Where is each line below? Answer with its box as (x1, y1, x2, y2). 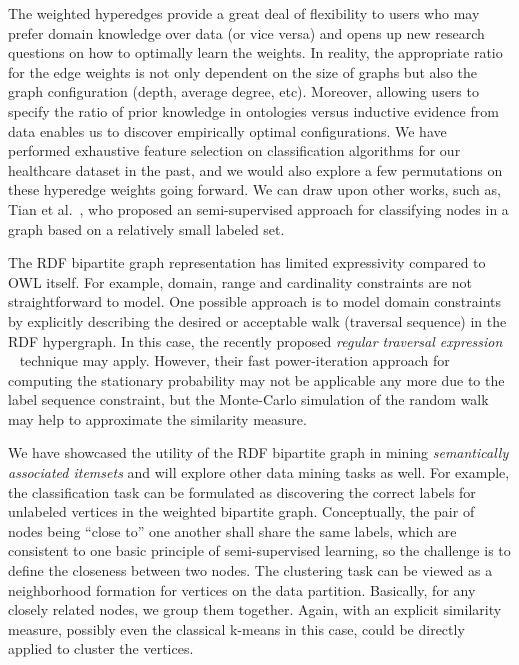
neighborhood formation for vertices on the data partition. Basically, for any (8, 579, 476, 600)
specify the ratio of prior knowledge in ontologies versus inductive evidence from (8, 100, 499, 121)
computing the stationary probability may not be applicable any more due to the (8, 369, 505, 390)
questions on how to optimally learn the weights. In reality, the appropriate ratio (8, 42, 503, 63)
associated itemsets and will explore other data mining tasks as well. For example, (8, 462, 510, 483)
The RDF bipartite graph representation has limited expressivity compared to (8, 252, 486, 273)
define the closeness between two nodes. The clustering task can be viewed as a (8, 560, 493, 581)
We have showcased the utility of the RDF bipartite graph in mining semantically (8, 442, 509, 463)
